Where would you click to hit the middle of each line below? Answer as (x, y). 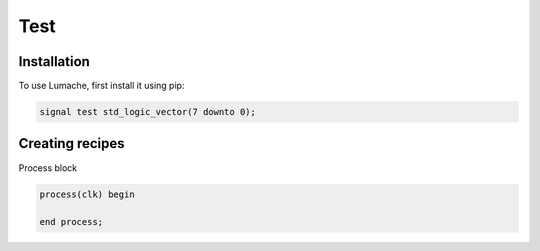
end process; (71, 222)
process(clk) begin (87, 194)
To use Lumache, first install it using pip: (101, 86)
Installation (54, 61)
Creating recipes (71, 143)
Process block (48, 167)
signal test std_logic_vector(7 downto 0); (148, 112)
